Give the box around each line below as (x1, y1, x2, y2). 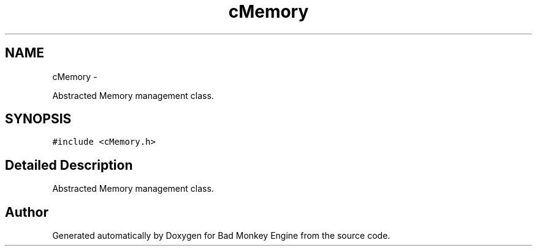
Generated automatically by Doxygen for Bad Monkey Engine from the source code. (52, 230, 390, 241)
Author (5, 204, 48, 220)
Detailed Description (5, 157, 133, 173)
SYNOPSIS (5, 111, 72, 127)
